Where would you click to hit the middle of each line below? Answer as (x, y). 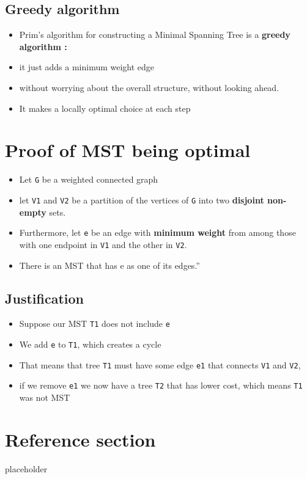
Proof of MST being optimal (128, 150)
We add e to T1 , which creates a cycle (90, 344)
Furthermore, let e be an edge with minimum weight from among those (157, 232)
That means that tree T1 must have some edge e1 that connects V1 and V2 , (160, 364)
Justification (44, 298)
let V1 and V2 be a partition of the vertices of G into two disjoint (142, 199)
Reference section (80, 439)
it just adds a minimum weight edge (87, 67)
